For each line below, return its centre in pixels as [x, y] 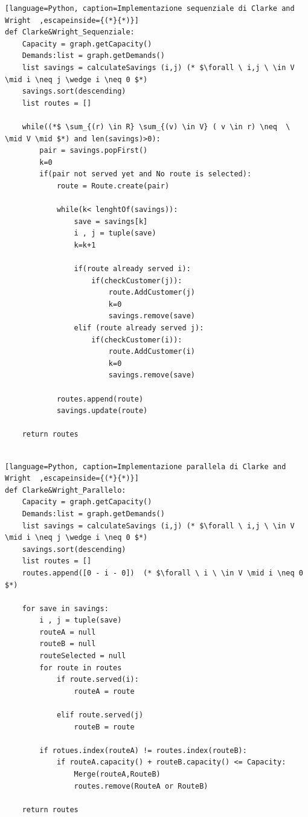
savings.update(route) [102, 411]
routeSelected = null [83, 656]
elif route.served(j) [100, 715]
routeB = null [68, 644]
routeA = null [68, 632]
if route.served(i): [98, 680]
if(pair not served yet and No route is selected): [146, 174]
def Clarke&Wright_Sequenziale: [70, 32]
